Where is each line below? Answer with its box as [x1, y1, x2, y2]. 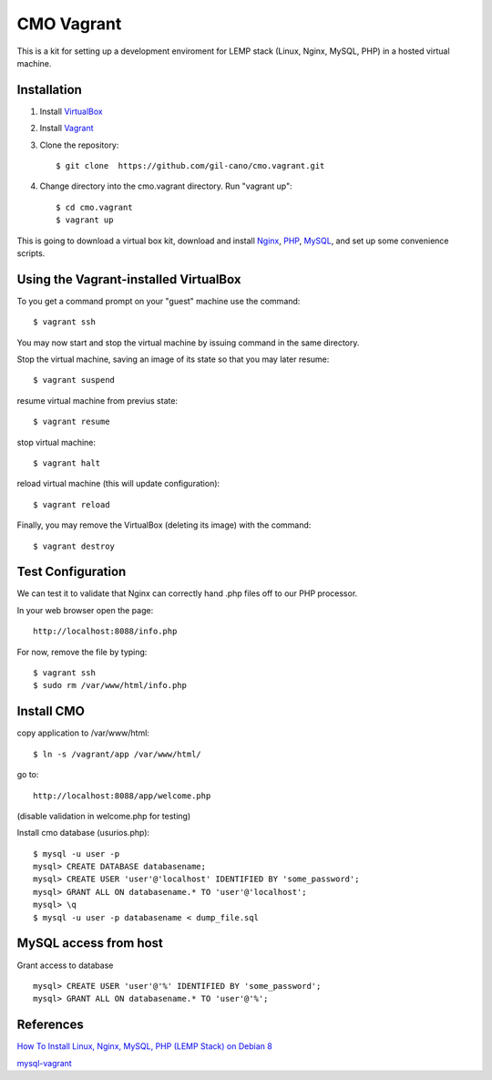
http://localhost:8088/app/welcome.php [33, 790, 211, 801]
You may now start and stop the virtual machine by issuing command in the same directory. [16, 337, 360, 348]
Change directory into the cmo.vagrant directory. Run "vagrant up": [39, 180, 292, 191]
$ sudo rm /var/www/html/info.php [33, 680, 187, 691]
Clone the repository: [39, 139, 119, 150]
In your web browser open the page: [16, 604, 154, 615]
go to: [16, 769, 39, 780]
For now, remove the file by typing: [16, 646, 148, 657]
